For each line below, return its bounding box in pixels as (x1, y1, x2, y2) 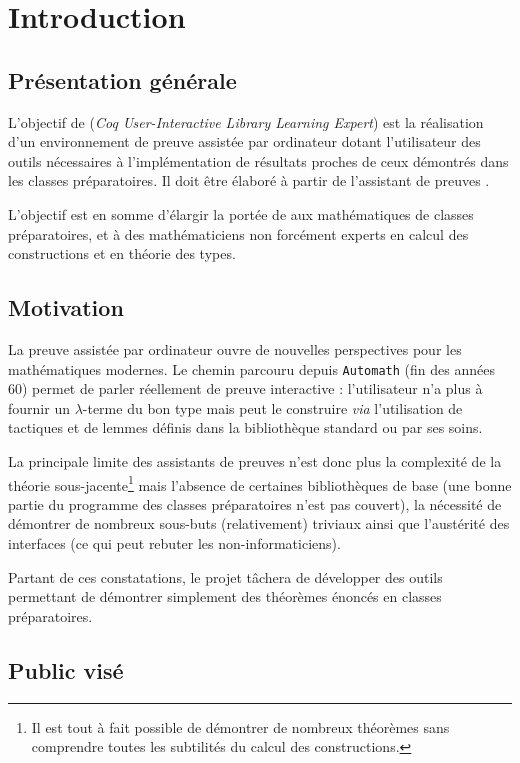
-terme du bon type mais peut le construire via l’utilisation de (82, 397, 463, 418)
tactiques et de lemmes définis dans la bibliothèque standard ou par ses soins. (8, 417, 483, 438)
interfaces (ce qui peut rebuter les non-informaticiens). (8, 533, 341, 553)
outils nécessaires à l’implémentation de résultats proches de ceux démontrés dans (8, 150, 509, 171)
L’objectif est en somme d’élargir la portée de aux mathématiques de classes (8, 203, 474, 224)
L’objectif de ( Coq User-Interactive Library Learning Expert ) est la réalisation (8, 111, 484, 132)
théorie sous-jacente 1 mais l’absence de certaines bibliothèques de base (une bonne (8, 471, 512, 495)
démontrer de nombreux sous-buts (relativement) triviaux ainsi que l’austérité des (8, 513, 510, 534)
